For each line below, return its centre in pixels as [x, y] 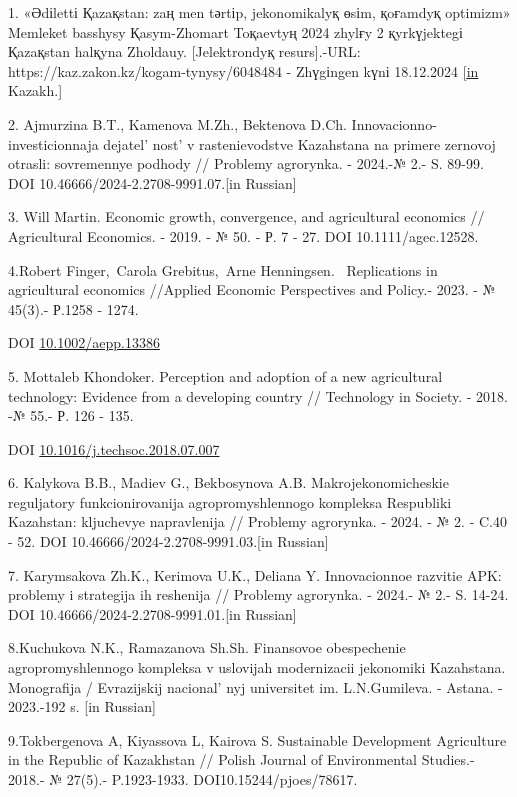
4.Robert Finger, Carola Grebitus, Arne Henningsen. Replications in [223, 269]
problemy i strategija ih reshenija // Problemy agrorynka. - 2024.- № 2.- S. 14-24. [258, 594]
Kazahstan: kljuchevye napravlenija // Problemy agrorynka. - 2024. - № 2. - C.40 [257, 521]
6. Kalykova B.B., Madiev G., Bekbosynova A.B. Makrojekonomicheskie [228, 482]
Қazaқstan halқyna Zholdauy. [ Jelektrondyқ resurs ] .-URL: [184, 51]
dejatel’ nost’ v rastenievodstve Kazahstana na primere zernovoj [299, 143]
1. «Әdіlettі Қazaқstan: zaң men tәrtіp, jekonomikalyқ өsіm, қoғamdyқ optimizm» [259, 12]
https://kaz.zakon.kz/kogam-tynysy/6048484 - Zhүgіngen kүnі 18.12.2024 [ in [243, 70]
